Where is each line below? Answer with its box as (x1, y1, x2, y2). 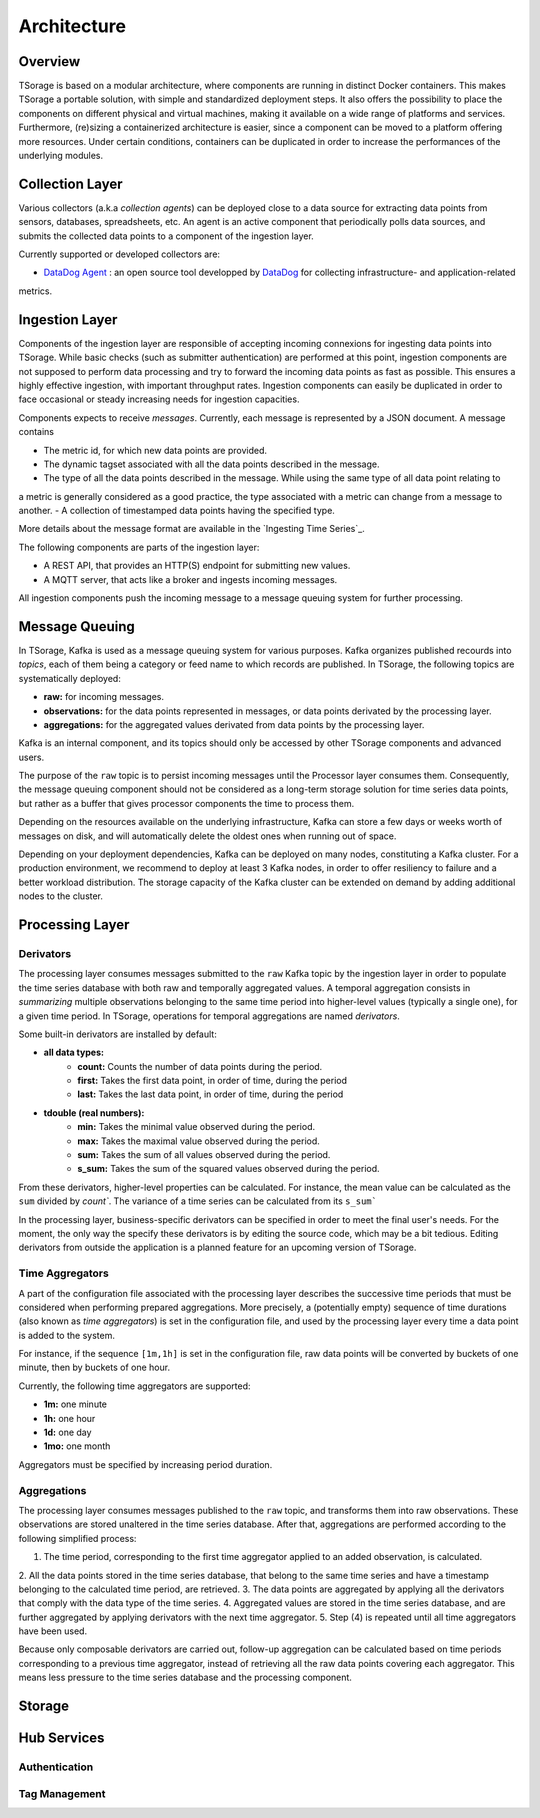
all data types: (43, 1046, 105, 1059)
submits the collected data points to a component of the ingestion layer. (18, 230, 314, 242)
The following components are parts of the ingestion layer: (18, 541, 260, 553)
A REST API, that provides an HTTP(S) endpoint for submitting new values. (43, 560, 351, 572)
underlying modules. (18, 150, 104, 162)
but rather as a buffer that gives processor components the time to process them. (18, 797, 355, 809)
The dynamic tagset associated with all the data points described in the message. (43, 458, 380, 470)
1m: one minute (43, 1398, 108, 1410)
